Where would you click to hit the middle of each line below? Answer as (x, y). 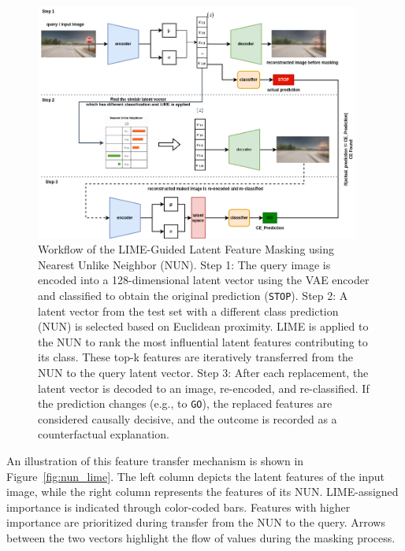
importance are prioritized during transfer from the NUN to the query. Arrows (196, 522)
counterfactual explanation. (104, 434)
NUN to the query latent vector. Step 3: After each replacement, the (203, 373)
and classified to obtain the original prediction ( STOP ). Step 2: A (193, 295)
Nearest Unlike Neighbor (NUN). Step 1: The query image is (184, 264)
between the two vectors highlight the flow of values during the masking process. (201, 538)
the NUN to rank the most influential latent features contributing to (203, 341)
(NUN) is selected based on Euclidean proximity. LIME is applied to (203, 326)
